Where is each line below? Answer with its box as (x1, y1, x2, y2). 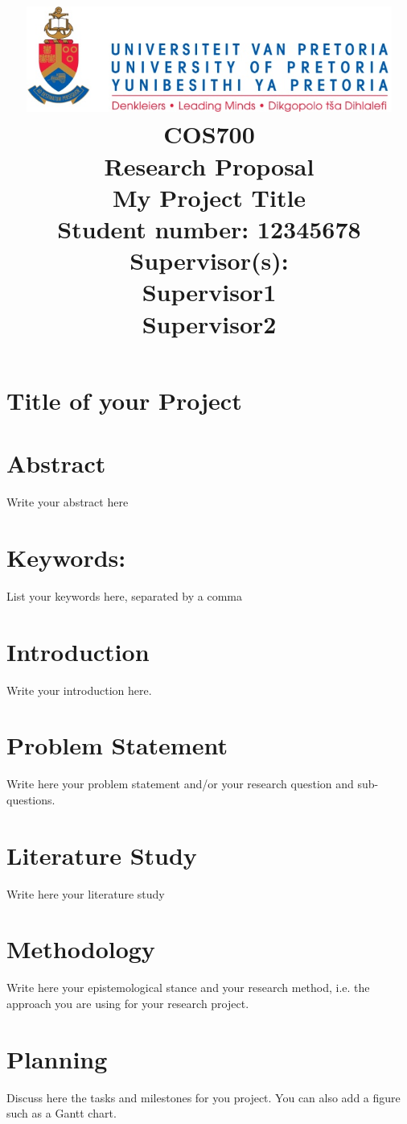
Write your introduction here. (6, 681, 152, 698)
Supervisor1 (142, 275, 277, 308)
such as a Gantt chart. (6, 1105, 117, 1122)
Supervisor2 (142, 307, 277, 340)
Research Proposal (104, 149, 314, 182)
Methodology (6, 932, 155, 965)
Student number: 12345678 (57, 213, 361, 246)
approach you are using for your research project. (6, 994, 249, 1011)
